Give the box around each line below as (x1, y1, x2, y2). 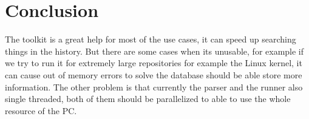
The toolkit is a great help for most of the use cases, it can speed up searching (5, 33, 296, 46)
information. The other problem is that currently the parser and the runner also (5, 80, 303, 93)
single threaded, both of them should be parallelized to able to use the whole (5, 92, 291, 105)
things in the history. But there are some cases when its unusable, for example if (5, 44, 304, 57)
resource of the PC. (5, 104, 77, 117)
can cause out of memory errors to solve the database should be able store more (5, 68, 302, 81)
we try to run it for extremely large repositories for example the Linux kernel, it (5, 56, 302, 69)
